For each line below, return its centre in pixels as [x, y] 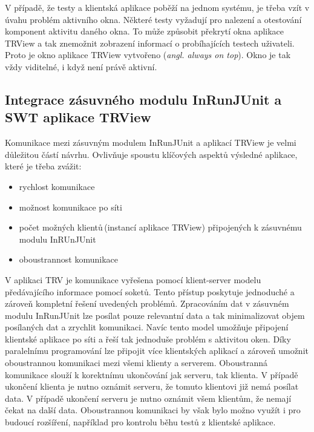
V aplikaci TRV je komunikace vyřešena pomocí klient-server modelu [133, 279]
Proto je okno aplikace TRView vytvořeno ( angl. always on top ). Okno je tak [148, 55]
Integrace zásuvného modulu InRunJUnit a [143, 99]
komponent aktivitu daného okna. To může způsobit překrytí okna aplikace [145, 31]
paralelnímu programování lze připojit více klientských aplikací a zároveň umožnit [157, 351]
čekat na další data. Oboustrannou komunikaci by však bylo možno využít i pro [153, 410]
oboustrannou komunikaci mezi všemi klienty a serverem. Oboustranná [136, 363]
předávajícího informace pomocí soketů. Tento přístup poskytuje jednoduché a [150, 291]
